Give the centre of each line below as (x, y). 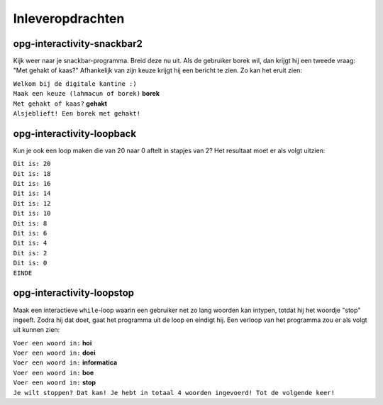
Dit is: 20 (32, 164)
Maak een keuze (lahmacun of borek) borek (86, 94)
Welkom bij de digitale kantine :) (75, 84)
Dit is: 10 (32, 213)
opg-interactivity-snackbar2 (78, 44)
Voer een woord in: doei (54, 353)
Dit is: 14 (32, 194)
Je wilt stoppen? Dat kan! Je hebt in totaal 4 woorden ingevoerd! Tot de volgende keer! (174, 393)
